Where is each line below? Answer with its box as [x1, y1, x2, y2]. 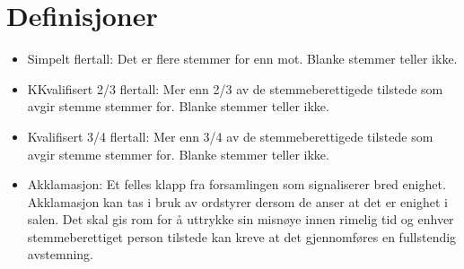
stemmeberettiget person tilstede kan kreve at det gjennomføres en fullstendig [27, 227, 457, 246]
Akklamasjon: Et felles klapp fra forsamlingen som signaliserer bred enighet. [27, 175, 446, 194]
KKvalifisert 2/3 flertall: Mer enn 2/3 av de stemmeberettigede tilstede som [27, 79, 443, 98]
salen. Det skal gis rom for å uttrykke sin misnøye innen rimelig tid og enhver [27, 210, 454, 229]
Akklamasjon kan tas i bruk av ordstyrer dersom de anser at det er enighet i [27, 192, 448, 211]
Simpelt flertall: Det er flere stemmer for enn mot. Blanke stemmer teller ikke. [27, 49, 458, 68]
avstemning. [27, 245, 93, 264]
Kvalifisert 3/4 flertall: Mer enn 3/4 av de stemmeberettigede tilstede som [27, 126, 433, 145]
